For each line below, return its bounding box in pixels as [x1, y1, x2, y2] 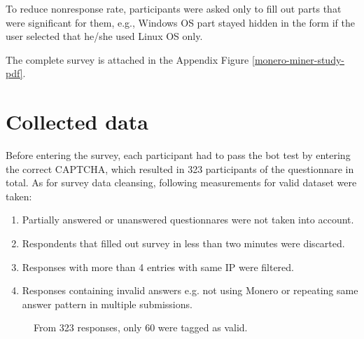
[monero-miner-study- [251, 52, 344, 67]
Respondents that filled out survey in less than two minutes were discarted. [22, 236, 345, 251]
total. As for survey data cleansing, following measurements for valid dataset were [6, 175, 357, 190]
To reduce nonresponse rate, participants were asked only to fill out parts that [6, 1, 342, 15]
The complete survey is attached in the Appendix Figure [6, 52, 249, 67]
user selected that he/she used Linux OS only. [6, 29, 203, 43]
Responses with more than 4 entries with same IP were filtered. [22, 259, 295, 274]
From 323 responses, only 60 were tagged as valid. [34, 320, 248, 335]
